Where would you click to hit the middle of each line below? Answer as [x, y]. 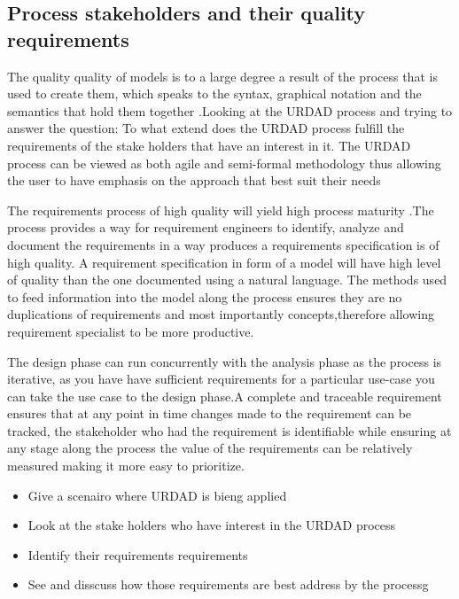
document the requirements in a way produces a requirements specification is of [223, 244]
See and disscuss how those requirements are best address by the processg [228, 584]
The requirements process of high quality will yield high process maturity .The [221, 210]
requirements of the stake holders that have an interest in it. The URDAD [209, 145]
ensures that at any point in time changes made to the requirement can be [210, 413]
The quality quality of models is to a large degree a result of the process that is [222, 76]
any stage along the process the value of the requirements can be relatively [210, 448]
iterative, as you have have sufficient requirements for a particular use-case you [221, 379]
